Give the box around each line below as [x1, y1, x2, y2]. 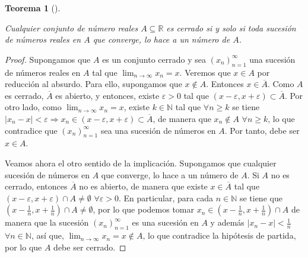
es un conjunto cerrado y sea [102, 53, 206, 65]
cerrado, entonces [5, 180, 68, 192]
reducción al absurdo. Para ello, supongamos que [5, 78, 182, 90]
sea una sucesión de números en [100, 124, 216, 136]
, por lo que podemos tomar [93, 203, 194, 216]
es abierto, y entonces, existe [55, 89, 160, 101]
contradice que [5, 124, 58, 136]
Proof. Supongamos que [5, 53, 91, 65]
